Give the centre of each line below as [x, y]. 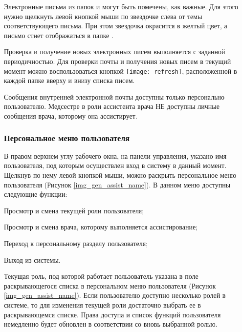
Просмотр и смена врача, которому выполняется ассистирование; [101, 227]
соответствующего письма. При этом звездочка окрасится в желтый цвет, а [116, 26]
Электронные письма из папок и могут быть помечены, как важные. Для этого [121, 6]
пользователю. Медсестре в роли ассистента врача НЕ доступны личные [112, 106]
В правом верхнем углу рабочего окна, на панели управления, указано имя [115, 156]
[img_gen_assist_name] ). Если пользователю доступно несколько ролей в [115, 295]
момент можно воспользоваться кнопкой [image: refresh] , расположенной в [121, 71]
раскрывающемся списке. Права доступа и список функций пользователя [112, 314]
